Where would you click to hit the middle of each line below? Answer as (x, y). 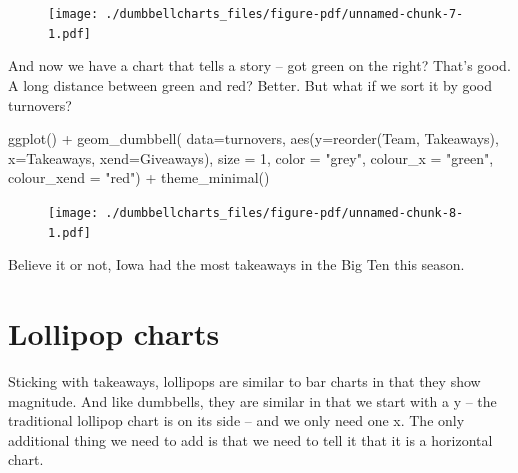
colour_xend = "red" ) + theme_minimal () (139, 177)
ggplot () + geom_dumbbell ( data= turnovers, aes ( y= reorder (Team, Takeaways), (253, 138)
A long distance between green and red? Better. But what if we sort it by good (250, 84)
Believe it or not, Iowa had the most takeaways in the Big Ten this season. (236, 264)
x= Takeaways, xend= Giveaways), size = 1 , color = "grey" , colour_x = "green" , (251, 157)
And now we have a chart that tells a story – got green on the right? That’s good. (259, 65)
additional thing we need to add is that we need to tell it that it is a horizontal (250, 439)
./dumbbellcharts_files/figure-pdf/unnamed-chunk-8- (284, 212)
